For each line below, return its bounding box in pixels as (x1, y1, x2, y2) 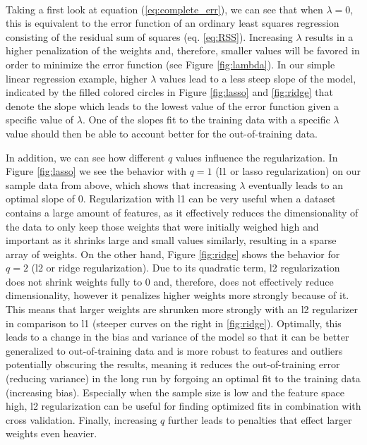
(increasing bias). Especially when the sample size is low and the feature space (6, 384, 344, 399)
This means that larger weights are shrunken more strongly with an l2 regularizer (6, 302, 358, 317)
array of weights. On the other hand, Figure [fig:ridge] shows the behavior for (6, 246, 340, 261)
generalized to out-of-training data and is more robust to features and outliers (6, 343, 343, 358)
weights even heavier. (6, 426, 97, 441)
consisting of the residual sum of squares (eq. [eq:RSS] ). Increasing (6, 29, 293, 44)
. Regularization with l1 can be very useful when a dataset (83, 191, 336, 206)
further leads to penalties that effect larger (168, 412, 352, 427)
